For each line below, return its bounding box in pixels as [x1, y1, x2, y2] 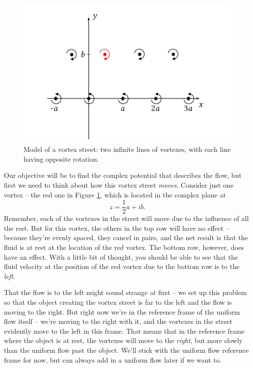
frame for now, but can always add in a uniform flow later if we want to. [4, 354, 222, 365]
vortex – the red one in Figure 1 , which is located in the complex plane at [4, 189, 226, 199]
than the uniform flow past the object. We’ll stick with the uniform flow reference [4, 345, 249, 355]
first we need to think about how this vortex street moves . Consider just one [4, 180, 233, 190]
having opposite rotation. [24, 153, 99, 164]
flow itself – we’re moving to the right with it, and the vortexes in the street [4, 316, 232, 326]
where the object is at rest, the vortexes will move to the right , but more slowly [4, 335, 243, 345]
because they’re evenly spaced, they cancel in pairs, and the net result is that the [4, 232, 248, 243]
